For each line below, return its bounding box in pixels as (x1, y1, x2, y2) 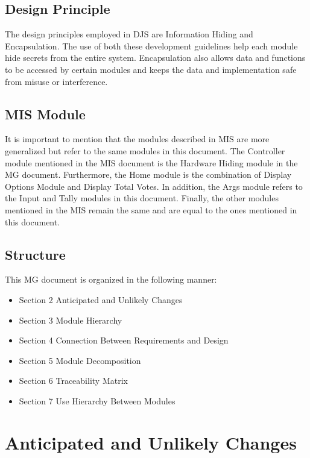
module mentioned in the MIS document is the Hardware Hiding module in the (5, 156, 298, 169)
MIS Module (5, 104, 86, 123)
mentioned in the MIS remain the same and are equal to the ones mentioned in (5, 203, 297, 216)
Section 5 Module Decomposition (19, 354, 141, 366)
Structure (5, 245, 66, 263)
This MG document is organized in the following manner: (5, 273, 217, 286)
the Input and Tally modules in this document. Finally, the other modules (5, 192, 279, 204)
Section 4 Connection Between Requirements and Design (19, 334, 229, 347)
